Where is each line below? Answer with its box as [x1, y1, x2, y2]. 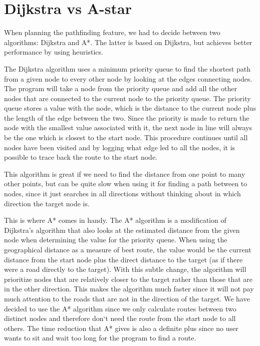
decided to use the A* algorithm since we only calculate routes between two [4, 303, 236, 313]
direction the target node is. [4, 198, 90, 208]
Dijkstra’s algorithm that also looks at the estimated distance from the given [4, 224, 240, 235]
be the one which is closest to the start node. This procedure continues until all [4, 132, 248, 143]
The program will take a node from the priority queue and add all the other [4, 83, 237, 94]
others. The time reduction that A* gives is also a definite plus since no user [4, 322, 238, 333]
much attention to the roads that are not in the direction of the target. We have [4, 293, 250, 303]
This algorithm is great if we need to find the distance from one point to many [4, 168, 245, 179]
